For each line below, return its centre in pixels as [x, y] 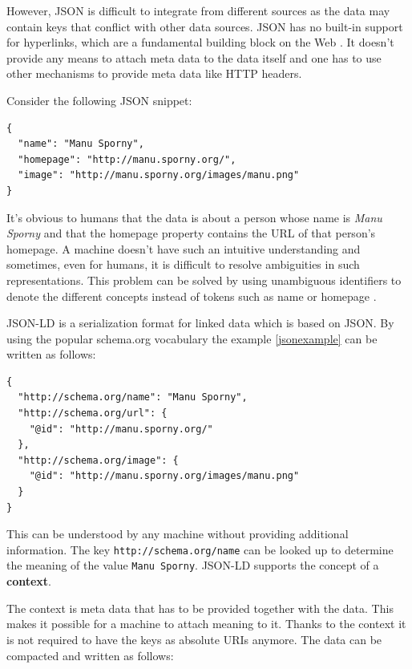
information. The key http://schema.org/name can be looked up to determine [200, 549]
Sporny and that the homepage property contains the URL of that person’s [191, 233]
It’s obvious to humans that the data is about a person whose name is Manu [194, 217]
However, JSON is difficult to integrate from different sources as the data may [198, 10]
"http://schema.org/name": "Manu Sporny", [133, 397]
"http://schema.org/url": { [93, 414]
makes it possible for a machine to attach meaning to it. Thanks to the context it [206, 624]
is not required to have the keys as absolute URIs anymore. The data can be [194, 639]
